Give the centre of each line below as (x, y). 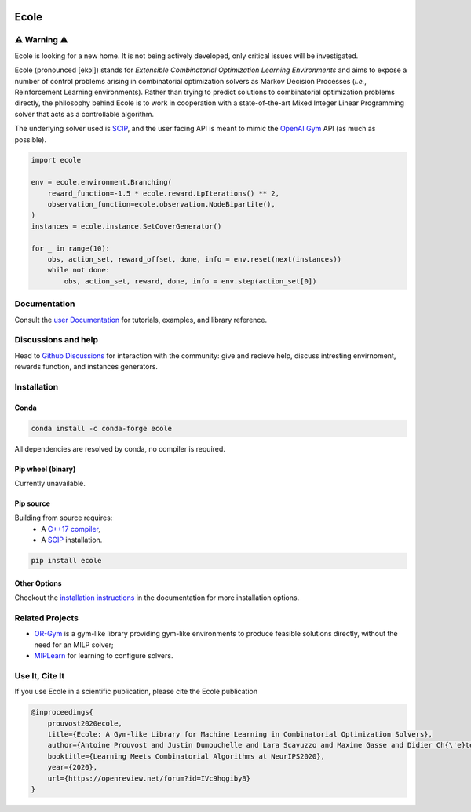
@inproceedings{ (62, 712)
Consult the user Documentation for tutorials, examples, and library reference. (141, 320)
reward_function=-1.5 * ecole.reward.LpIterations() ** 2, (164, 193)
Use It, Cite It (40, 675)
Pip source (33, 503)
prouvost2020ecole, (85, 723)
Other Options (38, 583)
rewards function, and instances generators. (86, 367)
